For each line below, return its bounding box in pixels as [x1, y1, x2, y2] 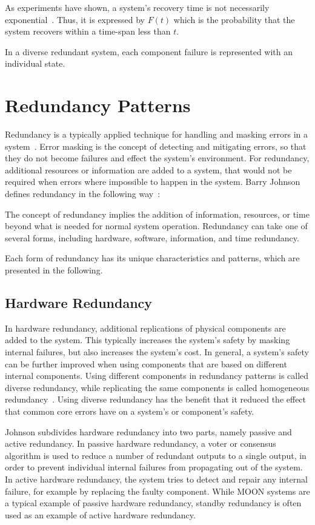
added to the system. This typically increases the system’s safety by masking [5, 333, 290, 346]
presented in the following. [5, 264, 103, 276]
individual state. [5, 57, 65, 70]
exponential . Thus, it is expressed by [5, 13, 145, 25]
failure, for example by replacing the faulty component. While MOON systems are [5, 484, 310, 497]
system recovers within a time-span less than [5, 25, 171, 38]
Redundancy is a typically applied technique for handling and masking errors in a [5, 128, 308, 141]
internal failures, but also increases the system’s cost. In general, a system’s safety [5, 346, 309, 358]
